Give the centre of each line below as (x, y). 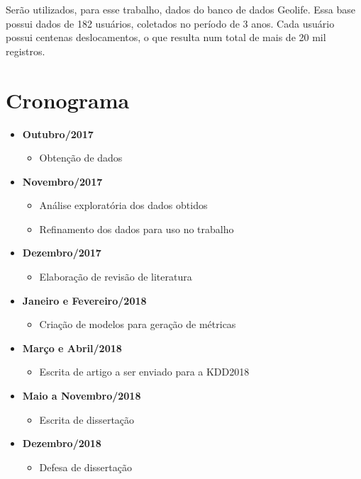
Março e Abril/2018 (72, 348)
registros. (26, 51)
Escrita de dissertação (87, 419)
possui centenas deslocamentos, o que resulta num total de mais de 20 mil (166, 37)
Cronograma (68, 100)
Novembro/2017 (62, 181)
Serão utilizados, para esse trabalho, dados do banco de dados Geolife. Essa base (180, 9)
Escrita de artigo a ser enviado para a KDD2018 (144, 372)
